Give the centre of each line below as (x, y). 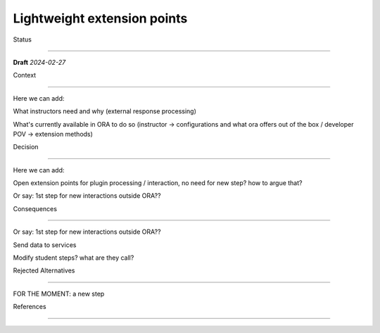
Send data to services (45, 245)
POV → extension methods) (53, 134)
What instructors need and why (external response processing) (105, 111)
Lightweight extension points (100, 18)
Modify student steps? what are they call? (74, 258)
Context (25, 75)
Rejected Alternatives (44, 270)
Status (22, 39)
